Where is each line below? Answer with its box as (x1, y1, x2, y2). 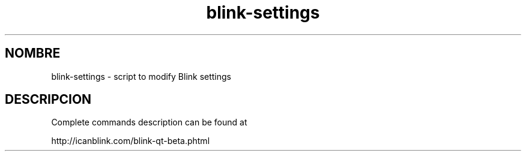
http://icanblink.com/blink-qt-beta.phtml (51, 136, 210, 146)
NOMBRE (5, 46, 61, 61)
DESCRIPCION (5, 92, 92, 107)
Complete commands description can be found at (51, 117, 247, 128)
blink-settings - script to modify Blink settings (51, 71, 232, 82)
